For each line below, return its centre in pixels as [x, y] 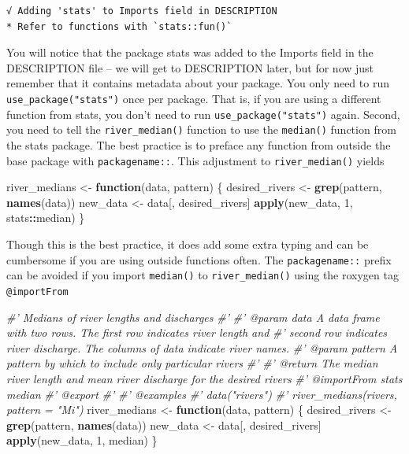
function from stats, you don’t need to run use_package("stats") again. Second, [203, 114]
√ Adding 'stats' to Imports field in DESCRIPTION [142, 11]
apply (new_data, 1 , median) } [82, 440]
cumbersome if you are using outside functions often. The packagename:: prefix [199, 259]
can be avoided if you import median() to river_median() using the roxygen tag [203, 275]
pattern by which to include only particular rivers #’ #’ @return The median [192, 363]
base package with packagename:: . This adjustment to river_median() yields [195, 160]
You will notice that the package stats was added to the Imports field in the [190, 52]
